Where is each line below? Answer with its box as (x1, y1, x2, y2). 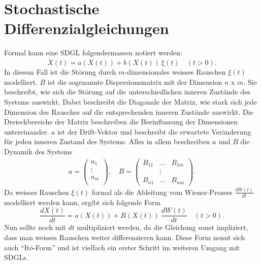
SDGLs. (4, 252, 28, 262)
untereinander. (4, 126, 49, 137)
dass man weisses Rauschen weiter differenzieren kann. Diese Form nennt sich (4, 232, 245, 242)
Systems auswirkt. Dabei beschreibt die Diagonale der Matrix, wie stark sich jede (4, 96, 257, 107)
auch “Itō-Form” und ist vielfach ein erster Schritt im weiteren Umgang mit (4, 242, 240, 252)
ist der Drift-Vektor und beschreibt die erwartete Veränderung (57, 126, 251, 137)
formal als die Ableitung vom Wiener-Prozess (91, 186, 233, 197)
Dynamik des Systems (4, 146, 73, 156)
